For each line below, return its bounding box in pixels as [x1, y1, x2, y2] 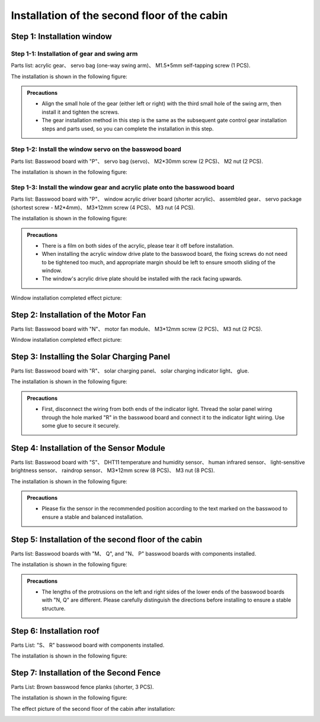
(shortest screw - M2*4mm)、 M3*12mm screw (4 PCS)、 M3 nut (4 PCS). [11, 204, 195, 211]
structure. [41, 605, 66, 612]
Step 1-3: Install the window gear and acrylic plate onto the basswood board [11, 183, 235, 191]
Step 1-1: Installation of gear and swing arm [11, 49, 138, 57]
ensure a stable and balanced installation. [41, 513, 143, 521]
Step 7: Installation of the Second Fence [11, 668, 161, 678]
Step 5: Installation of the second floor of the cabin [11, 534, 203, 544]
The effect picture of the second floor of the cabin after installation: [11, 705, 176, 712]
